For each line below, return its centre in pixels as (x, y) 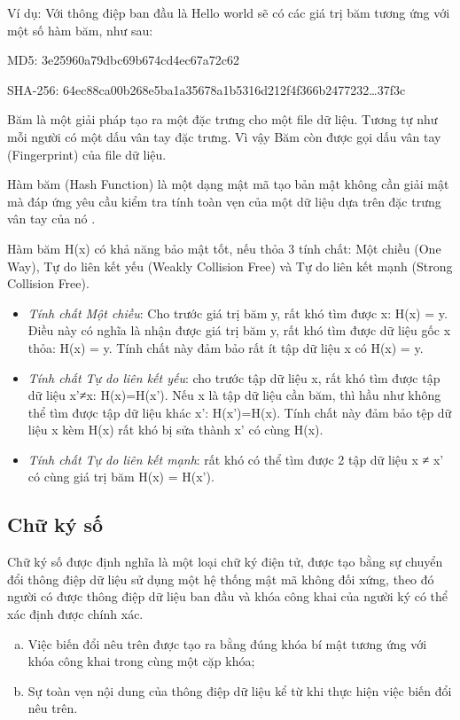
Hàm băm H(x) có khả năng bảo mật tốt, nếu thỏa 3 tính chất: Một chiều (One (224, 248)
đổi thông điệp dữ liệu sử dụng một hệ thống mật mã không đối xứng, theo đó (221, 579)
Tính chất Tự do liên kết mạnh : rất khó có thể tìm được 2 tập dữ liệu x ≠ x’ (236, 459)
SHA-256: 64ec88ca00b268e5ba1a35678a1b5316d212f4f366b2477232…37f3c (207, 89)
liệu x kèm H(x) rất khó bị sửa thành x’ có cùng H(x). (175, 430)
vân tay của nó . (51, 219)
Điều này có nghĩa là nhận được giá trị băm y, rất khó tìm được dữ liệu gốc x (239, 330)
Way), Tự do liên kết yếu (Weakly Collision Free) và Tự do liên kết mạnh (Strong (230, 266)
